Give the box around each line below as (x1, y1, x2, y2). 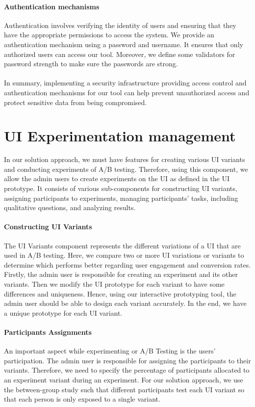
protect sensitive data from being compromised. (4, 97, 147, 107)
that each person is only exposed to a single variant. (4, 394, 160, 404)
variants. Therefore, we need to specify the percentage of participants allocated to (4, 365, 250, 375)
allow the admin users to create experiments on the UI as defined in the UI (4, 173, 230, 184)
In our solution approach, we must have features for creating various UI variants (4, 154, 245, 164)
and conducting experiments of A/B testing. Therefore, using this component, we (4, 163, 248, 174)
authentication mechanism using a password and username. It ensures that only (4, 39, 243, 49)
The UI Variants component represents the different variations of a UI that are (4, 240, 241, 250)
